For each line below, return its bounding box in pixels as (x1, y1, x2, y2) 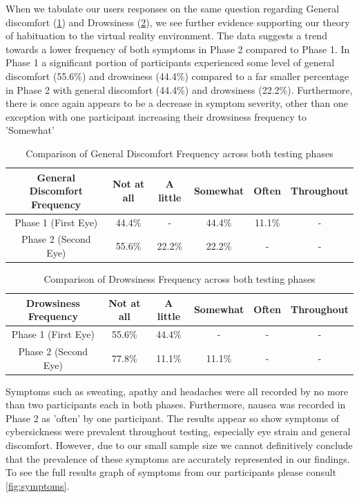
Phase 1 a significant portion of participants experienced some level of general (6, 55, 335, 70)
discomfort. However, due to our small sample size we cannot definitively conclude (6, 438, 353, 452)
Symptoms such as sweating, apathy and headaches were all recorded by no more (6, 384, 349, 398)
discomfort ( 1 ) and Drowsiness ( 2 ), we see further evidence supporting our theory (6, 14, 350, 29)
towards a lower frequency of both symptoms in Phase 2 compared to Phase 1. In (6, 41, 350, 56)
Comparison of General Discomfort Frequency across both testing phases (26, 146, 333, 160)
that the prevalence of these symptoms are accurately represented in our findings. (6, 451, 350, 466)
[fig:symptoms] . (6, 478, 70, 492)
